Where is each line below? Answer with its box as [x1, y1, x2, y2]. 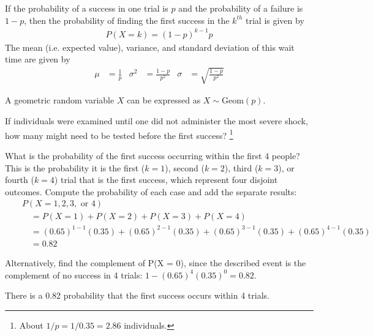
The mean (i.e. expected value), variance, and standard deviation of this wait [5, 40, 295, 53]
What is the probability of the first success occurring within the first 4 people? [5, 149, 300, 162]
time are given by [5, 53, 70, 65]
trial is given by [246, 13, 304, 26]
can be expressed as [127, 94, 201, 106]
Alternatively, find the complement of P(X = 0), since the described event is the [5, 256, 306, 269]
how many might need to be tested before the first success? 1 [5, 127, 233, 141]
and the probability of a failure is [178, 2, 303, 14]
